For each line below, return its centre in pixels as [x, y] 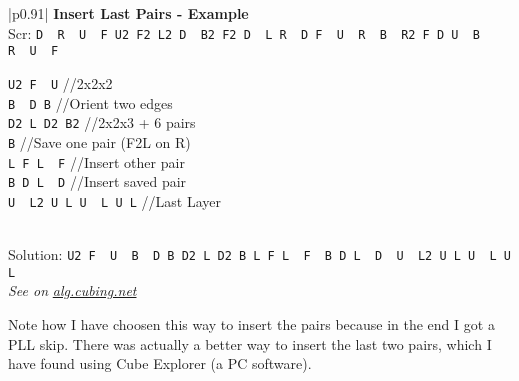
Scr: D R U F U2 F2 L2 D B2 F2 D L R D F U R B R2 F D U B [244, 32]
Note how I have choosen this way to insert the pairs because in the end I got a [251, 324]
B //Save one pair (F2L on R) [99, 141]
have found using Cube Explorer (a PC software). [160, 363]
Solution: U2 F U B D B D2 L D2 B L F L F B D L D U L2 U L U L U [259, 254]
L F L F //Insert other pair [96, 161]
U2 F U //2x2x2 [60, 82]
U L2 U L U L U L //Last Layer [114, 200]
